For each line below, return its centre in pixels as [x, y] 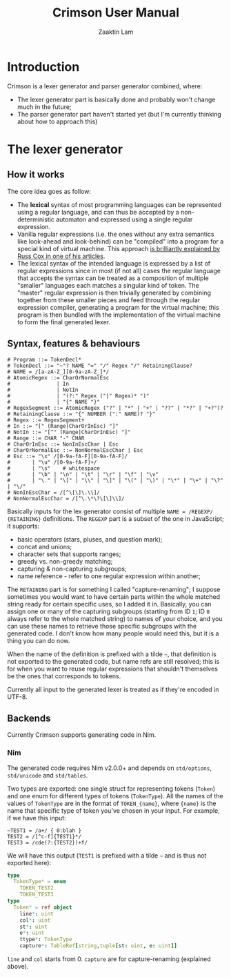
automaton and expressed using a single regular [124, 219]
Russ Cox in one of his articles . [61, 256]
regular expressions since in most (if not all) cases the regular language [119, 270]
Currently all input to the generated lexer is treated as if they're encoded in [113, 689]
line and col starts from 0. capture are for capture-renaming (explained [109, 959]
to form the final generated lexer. [64, 322]
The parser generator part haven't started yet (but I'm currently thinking [119, 114]
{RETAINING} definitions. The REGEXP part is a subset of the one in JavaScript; [115, 518]
